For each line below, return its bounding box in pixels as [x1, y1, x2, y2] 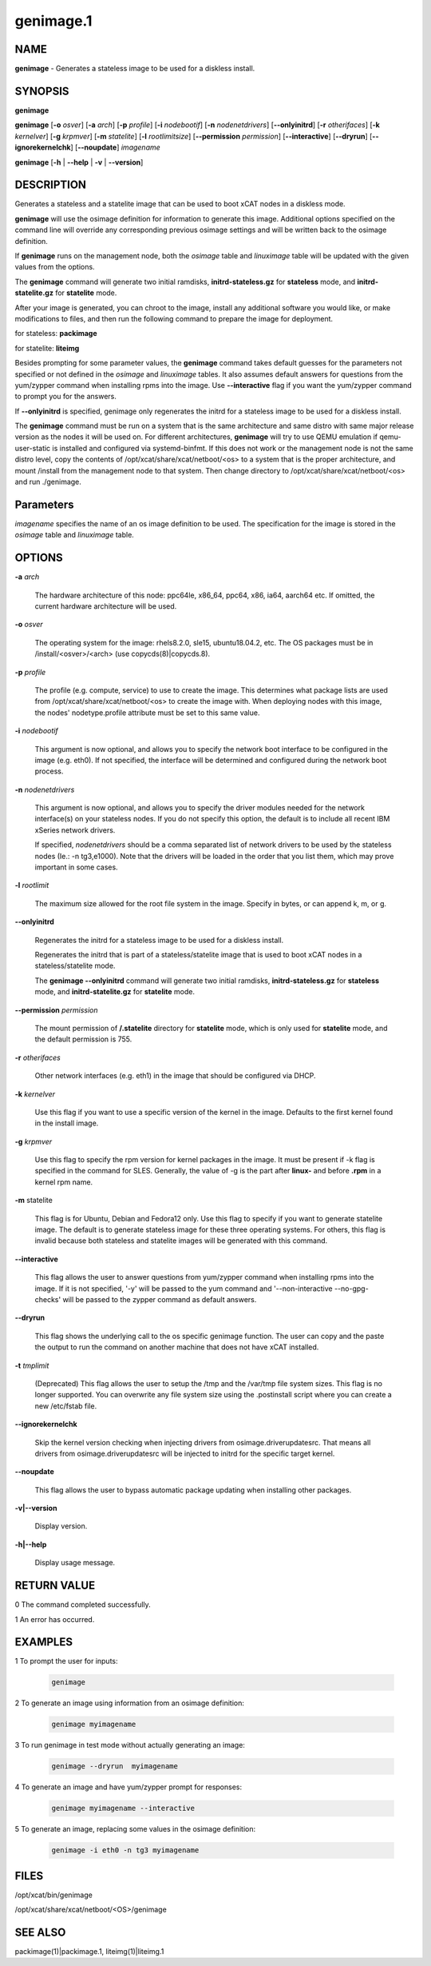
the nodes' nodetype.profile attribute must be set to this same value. [34, 708, 260, 717]
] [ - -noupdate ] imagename [70, 142, 161, 152]
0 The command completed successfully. [14, 1600, 151, 1609]
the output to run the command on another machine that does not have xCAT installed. [34, 1342, 319, 1352]
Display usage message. [34, 1558, 116, 1568]
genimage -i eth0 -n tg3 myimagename [51, 1846, 200, 1855]
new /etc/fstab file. [34, 1401, 97, 1411]
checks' [34, 1294, 61, 1304]
